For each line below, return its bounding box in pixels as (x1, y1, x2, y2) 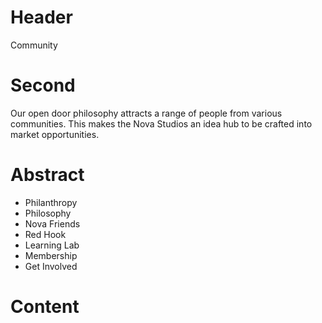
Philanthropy (24, 196, 78, 208)
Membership (24, 249, 78, 261)
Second (10, 74, 76, 97)
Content (10, 296, 80, 318)
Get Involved (24, 260, 78, 272)
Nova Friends (24, 217, 81, 230)
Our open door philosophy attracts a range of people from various (10, 107, 283, 119)
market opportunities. (10, 128, 100, 140)
